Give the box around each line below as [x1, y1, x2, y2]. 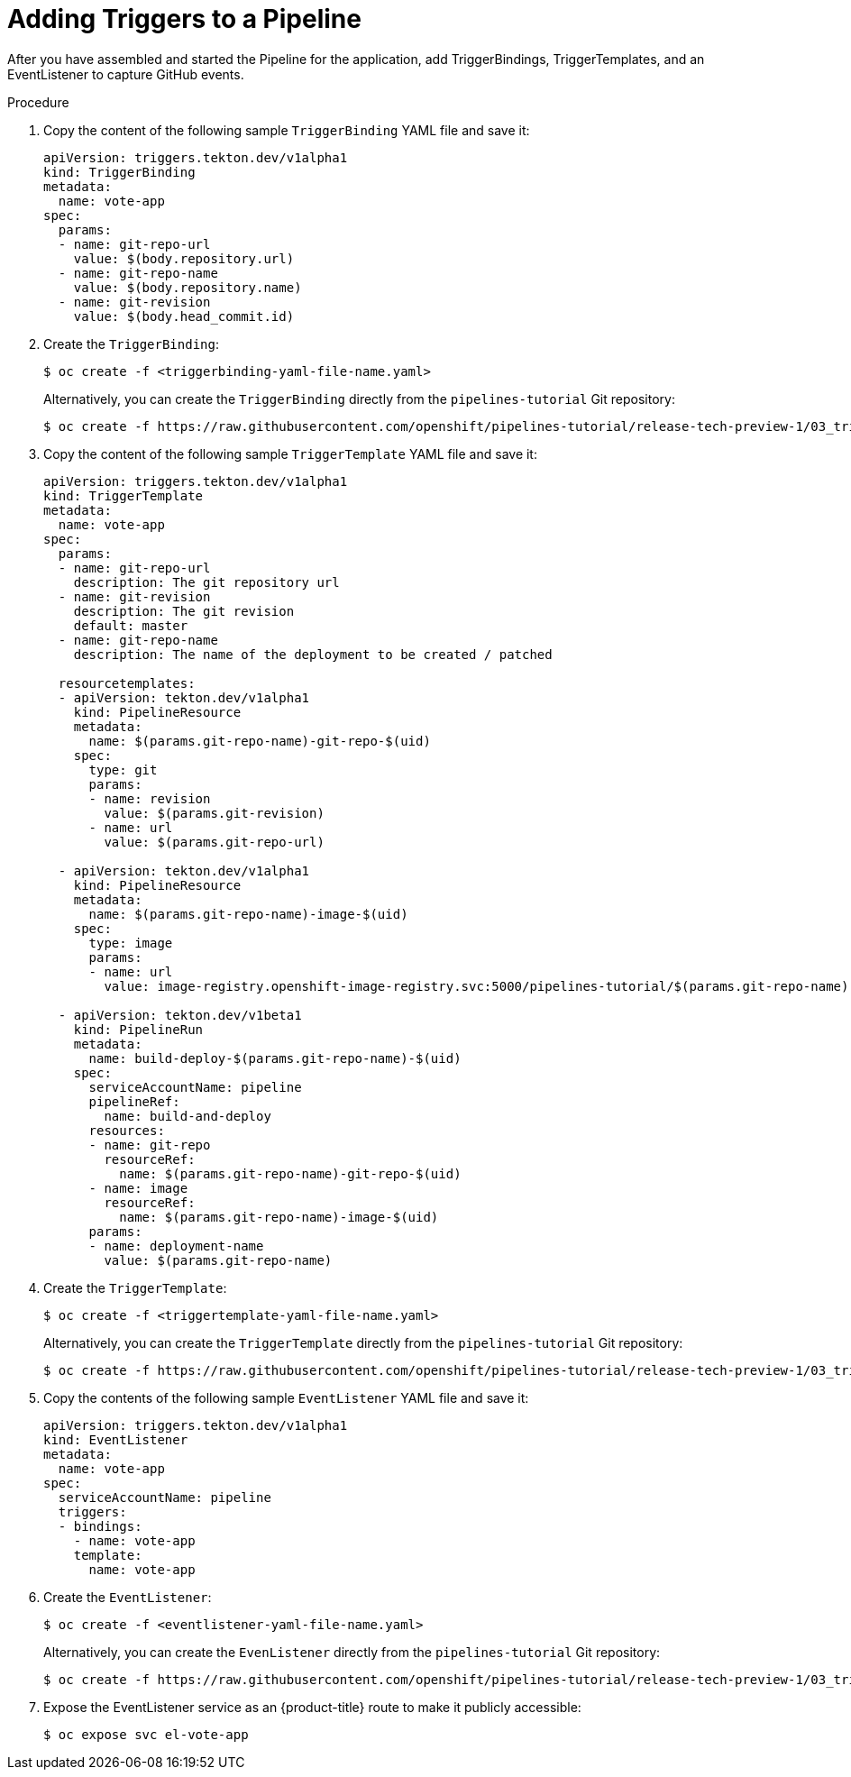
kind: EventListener [43, 1432, 188, 1447]
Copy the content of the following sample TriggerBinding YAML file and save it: [43, 122, 530, 138]
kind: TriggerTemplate [43, 488, 204, 503]
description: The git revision [73, 603, 295, 618]
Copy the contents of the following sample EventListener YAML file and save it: [43, 1389, 529, 1406]
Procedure [7, 94, 69, 110]
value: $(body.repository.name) [73, 279, 302, 295]
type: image [88, 935, 173, 950]
